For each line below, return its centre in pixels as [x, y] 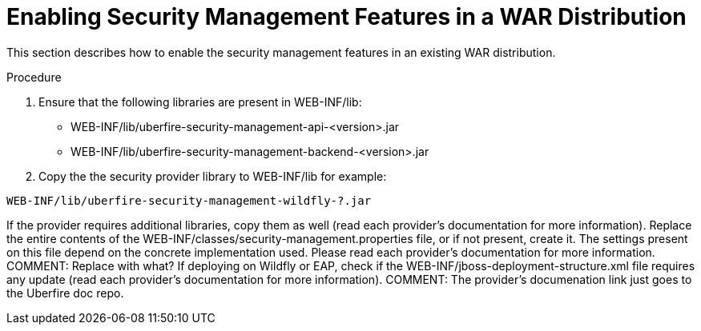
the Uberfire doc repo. [65, 293]
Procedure [34, 77]
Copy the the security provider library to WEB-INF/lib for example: [213, 176]
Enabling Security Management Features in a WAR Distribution [346, 17]
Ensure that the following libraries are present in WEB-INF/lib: [200, 102]
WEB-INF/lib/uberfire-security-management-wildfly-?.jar [189, 200]
